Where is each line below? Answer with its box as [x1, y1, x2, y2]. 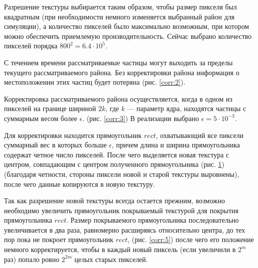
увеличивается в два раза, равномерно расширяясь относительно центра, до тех [4, 224, 246, 235]
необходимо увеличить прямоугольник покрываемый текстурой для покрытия [4, 205, 239, 215]
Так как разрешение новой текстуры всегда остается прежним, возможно [4, 195, 225, 206]
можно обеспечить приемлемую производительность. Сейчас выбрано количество [4, 30, 252, 41]
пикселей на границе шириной [4, 103, 96, 114]
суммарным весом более [4, 113, 78, 123]
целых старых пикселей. [74, 254, 148, 264]
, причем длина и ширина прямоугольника [112, 139, 240, 150]
